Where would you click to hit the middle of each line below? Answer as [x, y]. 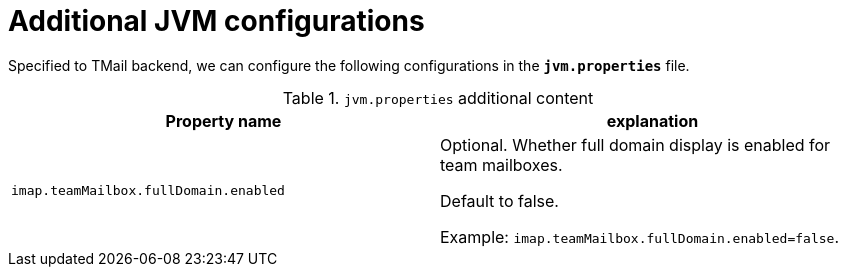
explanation [652, 120]
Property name [223, 120]
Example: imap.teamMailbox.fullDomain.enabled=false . [639, 236]
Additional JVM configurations [216, 21]
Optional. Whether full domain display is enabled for [635, 144]
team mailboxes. [501, 164]
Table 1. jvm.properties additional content [438, 97]
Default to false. [499, 200]
